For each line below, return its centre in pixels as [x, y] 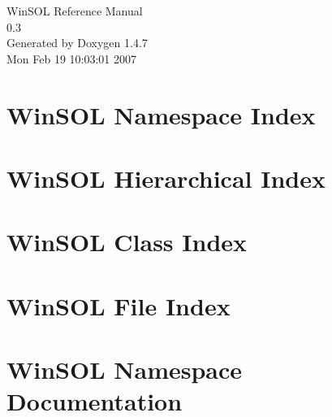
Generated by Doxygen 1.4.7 [77, 43]
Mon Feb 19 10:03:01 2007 [72, 58]
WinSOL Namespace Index [161, 114]
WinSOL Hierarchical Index [166, 178]
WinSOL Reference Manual [75, 11]
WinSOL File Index [119, 305]
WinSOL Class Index [127, 242]
